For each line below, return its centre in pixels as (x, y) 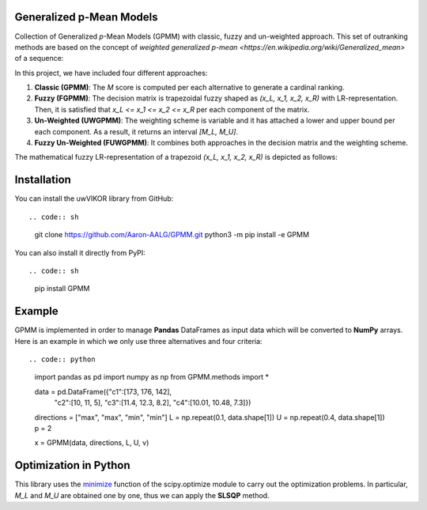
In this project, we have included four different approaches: (111, 73)
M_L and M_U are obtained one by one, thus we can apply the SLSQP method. (142, 495)
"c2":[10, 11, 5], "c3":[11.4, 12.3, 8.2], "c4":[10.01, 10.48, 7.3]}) (153, 402)
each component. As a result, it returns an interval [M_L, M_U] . (136, 131)
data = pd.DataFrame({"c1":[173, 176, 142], (103, 391)
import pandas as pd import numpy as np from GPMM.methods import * (151, 377)
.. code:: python (62, 359)
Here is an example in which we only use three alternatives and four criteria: (138, 341)
